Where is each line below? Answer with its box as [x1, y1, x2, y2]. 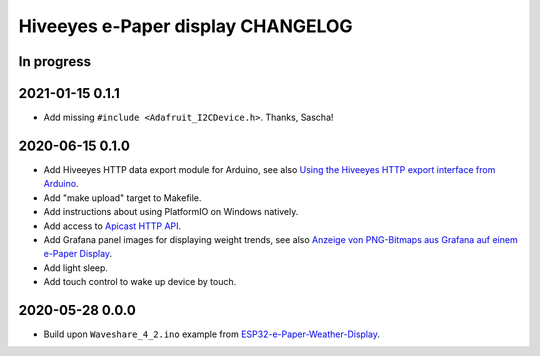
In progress [18, 53, 92, 70]
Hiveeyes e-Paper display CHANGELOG [18, 15, 354, 37]
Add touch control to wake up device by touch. [43, 276, 237, 288]
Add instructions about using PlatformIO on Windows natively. [43, 206, 299, 218]
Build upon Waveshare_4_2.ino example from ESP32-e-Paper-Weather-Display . [43, 328, 380, 340]
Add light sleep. [43, 261, 109, 274]
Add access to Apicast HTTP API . [43, 220, 182, 232]
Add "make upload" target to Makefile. [43, 191, 202, 204]
